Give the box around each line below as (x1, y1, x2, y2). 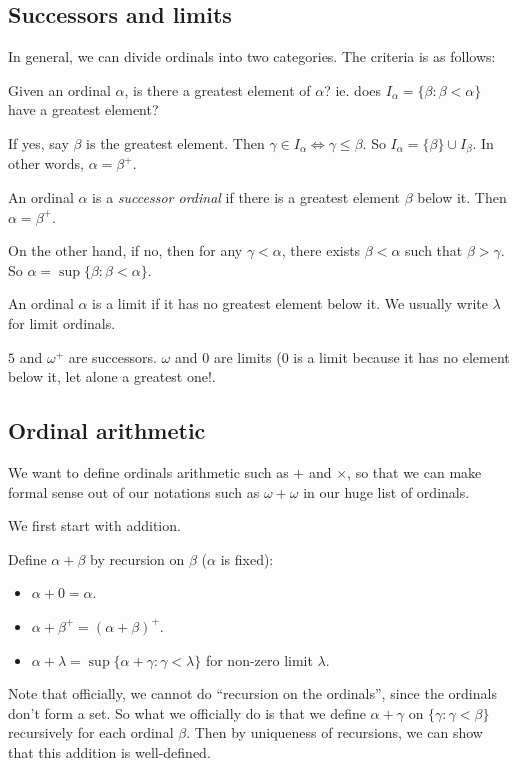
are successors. (68, 346, 157, 367)
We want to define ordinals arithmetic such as (8, 461, 289, 482)
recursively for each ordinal (8, 722, 174, 743)
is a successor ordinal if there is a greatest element (92, 187, 400, 208)
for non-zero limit (205, 649, 313, 670)
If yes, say (8, 132, 69, 153)
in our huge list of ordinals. (303, 481, 470, 502)
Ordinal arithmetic (8, 415, 206, 446)
